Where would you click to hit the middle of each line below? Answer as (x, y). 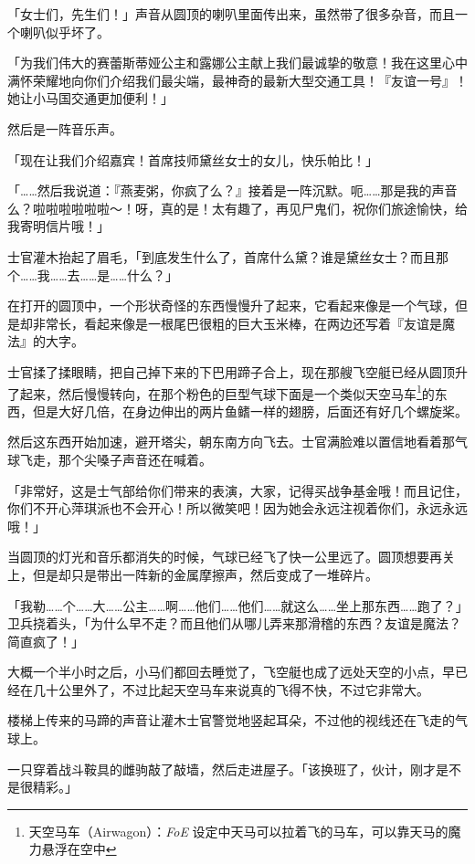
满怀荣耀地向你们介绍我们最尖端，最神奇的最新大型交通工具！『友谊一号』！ (237, 80)
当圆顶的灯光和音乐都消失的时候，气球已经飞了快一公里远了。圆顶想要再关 (231, 557)
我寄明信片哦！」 (58, 226)
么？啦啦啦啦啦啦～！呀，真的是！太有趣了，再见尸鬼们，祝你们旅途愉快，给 (237, 208)
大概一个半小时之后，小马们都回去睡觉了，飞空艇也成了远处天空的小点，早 (231, 672)
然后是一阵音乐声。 (65, 128)
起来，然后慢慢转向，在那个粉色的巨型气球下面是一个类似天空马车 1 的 (227, 392)
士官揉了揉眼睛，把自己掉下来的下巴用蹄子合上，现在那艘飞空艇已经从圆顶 (231, 371)
